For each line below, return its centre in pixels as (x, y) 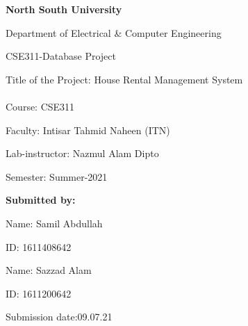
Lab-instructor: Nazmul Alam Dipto (82, 153)
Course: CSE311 (40, 106)
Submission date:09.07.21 (59, 317)
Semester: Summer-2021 (57, 176)
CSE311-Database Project (61, 56)
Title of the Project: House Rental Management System (124, 79)
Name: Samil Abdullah (54, 223)
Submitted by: (41, 200)
